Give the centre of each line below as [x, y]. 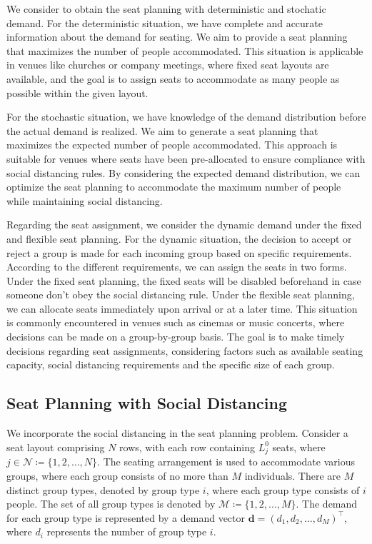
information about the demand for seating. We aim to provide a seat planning [177, 37]
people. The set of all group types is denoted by [111, 504]
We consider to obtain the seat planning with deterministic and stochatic [166, 9]
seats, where [299, 447]
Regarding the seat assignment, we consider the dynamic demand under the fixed [184, 225]
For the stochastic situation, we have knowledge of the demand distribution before [186, 117]
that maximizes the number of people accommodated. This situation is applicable [185, 50]
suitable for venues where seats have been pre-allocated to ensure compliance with [186, 158]
